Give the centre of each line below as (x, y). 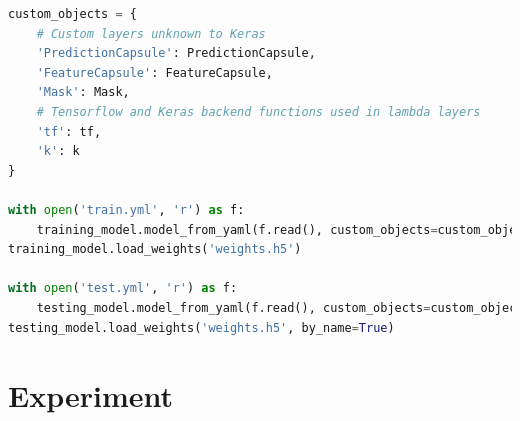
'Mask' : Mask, (83, 92)
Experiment (91, 395)
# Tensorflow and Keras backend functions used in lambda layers (258, 111)
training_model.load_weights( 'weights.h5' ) (155, 249)
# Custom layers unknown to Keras (151, 33)
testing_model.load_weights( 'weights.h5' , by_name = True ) (201, 327)
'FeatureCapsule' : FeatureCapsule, (154, 72)
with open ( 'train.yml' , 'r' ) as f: (126, 209)
